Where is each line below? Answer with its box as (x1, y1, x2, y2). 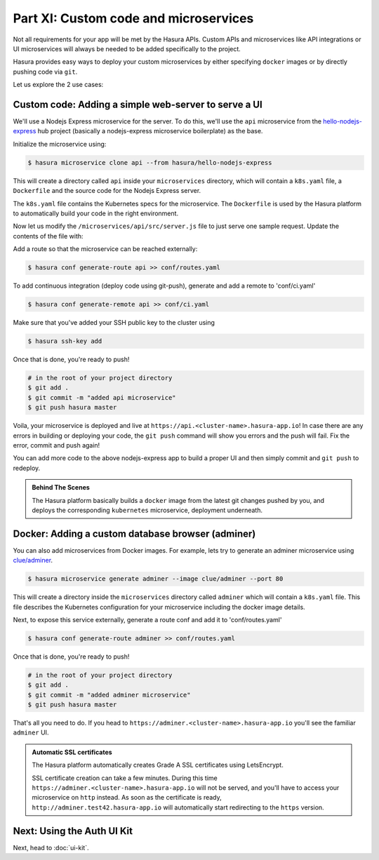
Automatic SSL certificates (32, 748, 112, 756)
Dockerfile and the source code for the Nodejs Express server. (13, 187, 201, 195)
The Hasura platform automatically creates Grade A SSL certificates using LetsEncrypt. (32, 761, 284, 770)
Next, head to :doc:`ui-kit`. (13, 843, 89, 852)
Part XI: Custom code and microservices (13, 11, 254, 26)
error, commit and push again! (13, 441, 100, 449)
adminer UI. (13, 728, 49, 737)
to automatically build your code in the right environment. (13, 209, 179, 217)
